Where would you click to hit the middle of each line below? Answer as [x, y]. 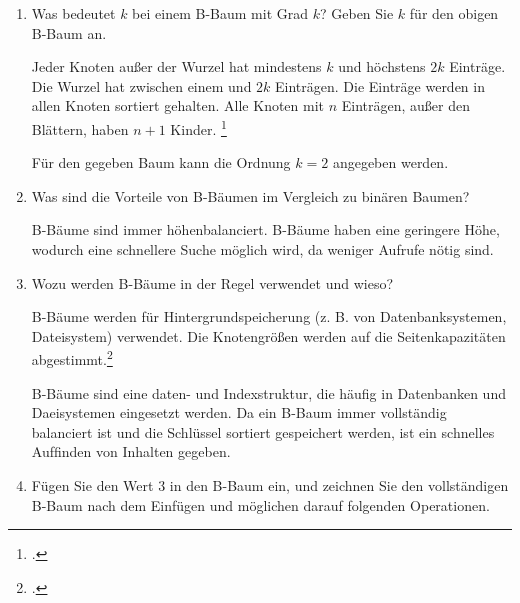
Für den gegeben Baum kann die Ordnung [161, 162]
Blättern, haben [80, 128]
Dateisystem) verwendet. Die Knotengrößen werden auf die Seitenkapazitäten [268, 335]
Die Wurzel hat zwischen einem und [141, 85]
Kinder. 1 [198, 127]
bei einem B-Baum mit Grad [220, 13]
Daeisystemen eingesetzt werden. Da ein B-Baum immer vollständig [239, 412]
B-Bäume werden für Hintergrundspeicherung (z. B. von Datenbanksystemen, [269, 316]
